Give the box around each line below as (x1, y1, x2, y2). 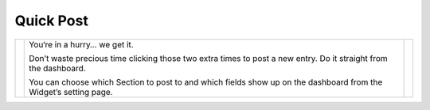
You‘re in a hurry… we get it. (29, 39, 135, 50)
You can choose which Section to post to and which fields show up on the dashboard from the (29, 76, 383, 87)
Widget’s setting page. (29, 86, 113, 97)
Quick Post (14, 12, 89, 29)
